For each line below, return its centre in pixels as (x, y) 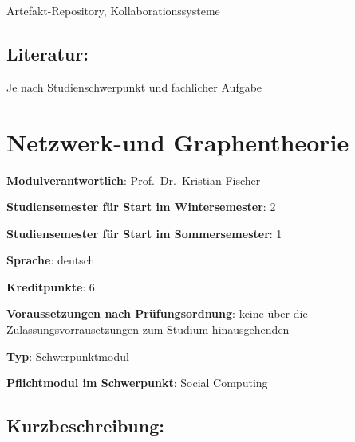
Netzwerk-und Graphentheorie (178, 141)
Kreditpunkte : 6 (51, 286)
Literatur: (47, 53)
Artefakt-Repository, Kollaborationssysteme (113, 10)
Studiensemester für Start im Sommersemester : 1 (144, 233)
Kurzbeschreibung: (85, 426)
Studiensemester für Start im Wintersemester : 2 (141, 207)
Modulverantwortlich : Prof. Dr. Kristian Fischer (134, 180)
